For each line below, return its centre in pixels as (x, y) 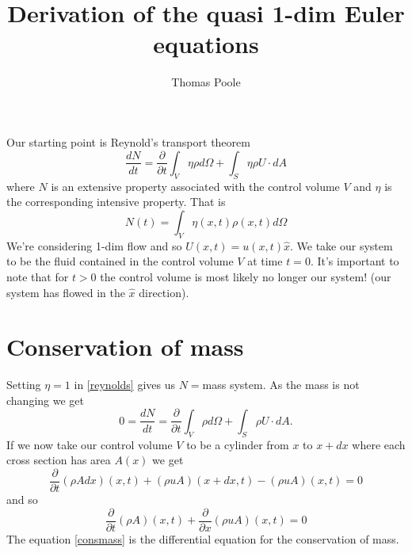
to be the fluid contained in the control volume (120, 261)
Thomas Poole (206, 82)
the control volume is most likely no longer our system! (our (246, 276)
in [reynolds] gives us (124, 385)
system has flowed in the (66, 292)
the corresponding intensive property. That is (116, 202)
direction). (164, 292)
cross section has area (59, 460)
